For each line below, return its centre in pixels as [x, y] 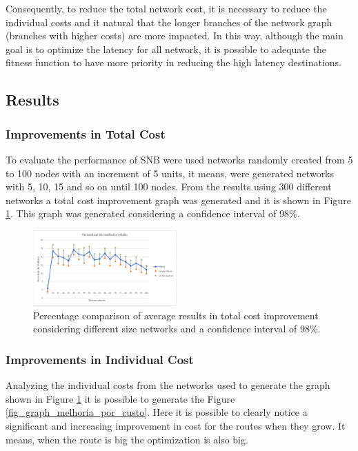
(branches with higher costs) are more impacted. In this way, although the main [175, 36]
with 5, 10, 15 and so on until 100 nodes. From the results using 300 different [169, 187]
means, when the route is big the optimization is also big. [127, 439]
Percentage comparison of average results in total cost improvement [176, 315]
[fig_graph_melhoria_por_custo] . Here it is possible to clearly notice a [157, 412]
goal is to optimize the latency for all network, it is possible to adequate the [166, 49]
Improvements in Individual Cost [100, 359]
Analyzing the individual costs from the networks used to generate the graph [168, 385]
